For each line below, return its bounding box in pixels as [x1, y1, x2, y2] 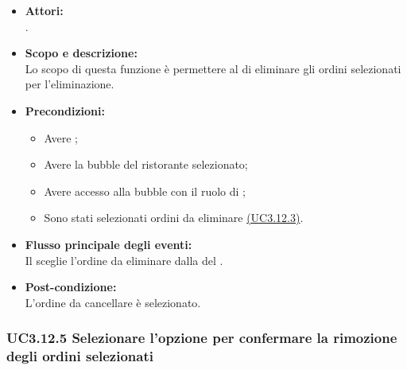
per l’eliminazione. [25, 76, 114, 92]
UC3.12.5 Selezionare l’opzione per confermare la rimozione [6, 328, 397, 348]
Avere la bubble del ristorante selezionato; [44, 156, 248, 173]
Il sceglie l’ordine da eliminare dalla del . [25, 251, 223, 268]
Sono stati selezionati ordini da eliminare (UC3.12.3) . [44, 209, 304, 226]
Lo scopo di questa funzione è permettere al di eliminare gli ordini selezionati [25, 60, 401, 76]
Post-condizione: [25, 278, 117, 295]
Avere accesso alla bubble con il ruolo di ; [44, 182, 246, 199]
